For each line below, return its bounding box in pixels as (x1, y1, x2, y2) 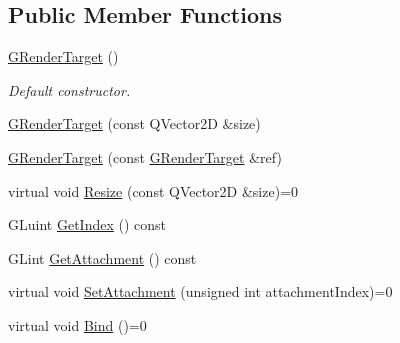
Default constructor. (8, 79, 131, 100)
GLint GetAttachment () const (8, 247, 197, 268)
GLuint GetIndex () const (8, 214, 166, 235)
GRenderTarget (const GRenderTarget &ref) (8, 146, 282, 167)
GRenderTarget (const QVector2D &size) (8, 113, 261, 134)
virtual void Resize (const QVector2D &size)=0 (8, 180, 299, 201)
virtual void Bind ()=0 (8, 314, 147, 335)
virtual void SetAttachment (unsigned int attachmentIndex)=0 (8, 281, 393, 302)
